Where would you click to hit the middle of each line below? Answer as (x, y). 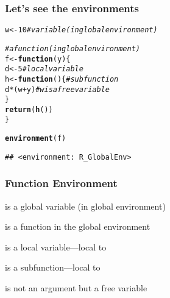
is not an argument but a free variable (76, 288)
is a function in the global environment (78, 226)
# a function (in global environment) (73, 48)
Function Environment (61, 183)
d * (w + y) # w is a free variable (57, 89)
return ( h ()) (29, 109)
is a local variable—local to (56, 247)
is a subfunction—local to (53, 267)
